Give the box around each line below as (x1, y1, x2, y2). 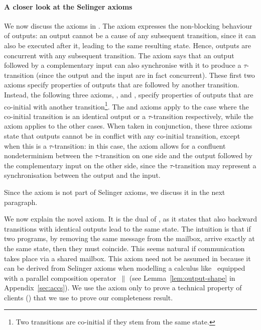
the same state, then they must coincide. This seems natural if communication (4, 243, 245, 253)
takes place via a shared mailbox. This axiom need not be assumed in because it (4, 253, 251, 263)
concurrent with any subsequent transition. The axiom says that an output (4, 50, 234, 60)
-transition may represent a (173, 160, 256, 170)
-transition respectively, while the (151, 111, 253, 121)
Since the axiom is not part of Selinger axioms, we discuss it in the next (4, 186, 225, 197)
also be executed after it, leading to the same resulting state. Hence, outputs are (4, 40, 251, 50)
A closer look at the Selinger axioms (4, 1, 133, 12)
